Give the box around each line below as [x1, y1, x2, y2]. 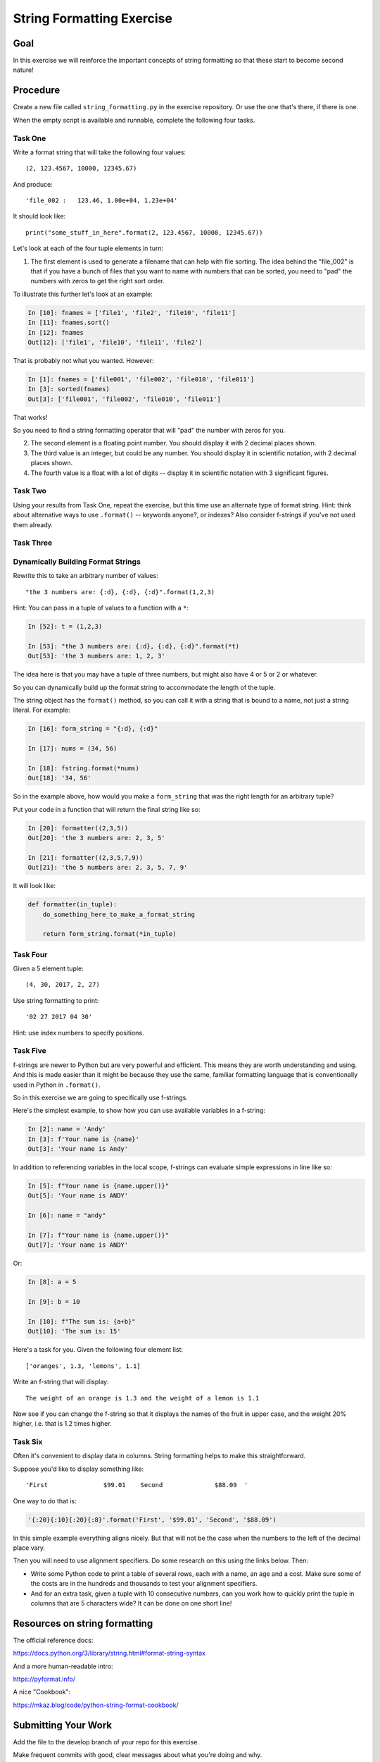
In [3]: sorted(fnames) [27, 385, 110, 393]
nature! [13, 66, 34, 74]
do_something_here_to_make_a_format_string [42, 910, 195, 918]
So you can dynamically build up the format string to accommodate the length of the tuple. [13, 683, 276, 691]
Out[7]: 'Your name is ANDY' [27, 1241, 129, 1249]
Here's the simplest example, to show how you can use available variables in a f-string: [13, 1107, 265, 1115]
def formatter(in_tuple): [27, 901, 118, 908]
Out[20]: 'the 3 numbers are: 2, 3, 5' [27, 834, 165, 842]
